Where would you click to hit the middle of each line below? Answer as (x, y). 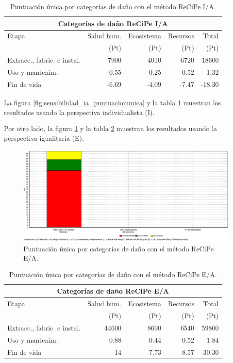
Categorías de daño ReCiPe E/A (113, 291)
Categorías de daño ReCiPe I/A (113, 23)
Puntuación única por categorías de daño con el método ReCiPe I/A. (113, 6)
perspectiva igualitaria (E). (44, 138)
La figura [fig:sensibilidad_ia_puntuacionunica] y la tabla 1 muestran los (113, 102)
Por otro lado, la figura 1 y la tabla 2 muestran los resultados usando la (111, 128)
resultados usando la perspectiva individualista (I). (79, 112)
